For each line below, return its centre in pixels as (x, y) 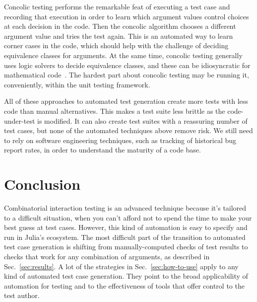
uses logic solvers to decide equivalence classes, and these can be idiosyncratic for (127, 65)
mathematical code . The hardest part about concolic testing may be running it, (127, 75)
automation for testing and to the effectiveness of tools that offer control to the (124, 285)
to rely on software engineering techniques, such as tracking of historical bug (120, 140)
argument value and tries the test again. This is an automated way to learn (119, 36)
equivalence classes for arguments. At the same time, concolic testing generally (123, 55)
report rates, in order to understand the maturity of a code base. (102, 150)
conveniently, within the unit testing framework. (77, 84)
